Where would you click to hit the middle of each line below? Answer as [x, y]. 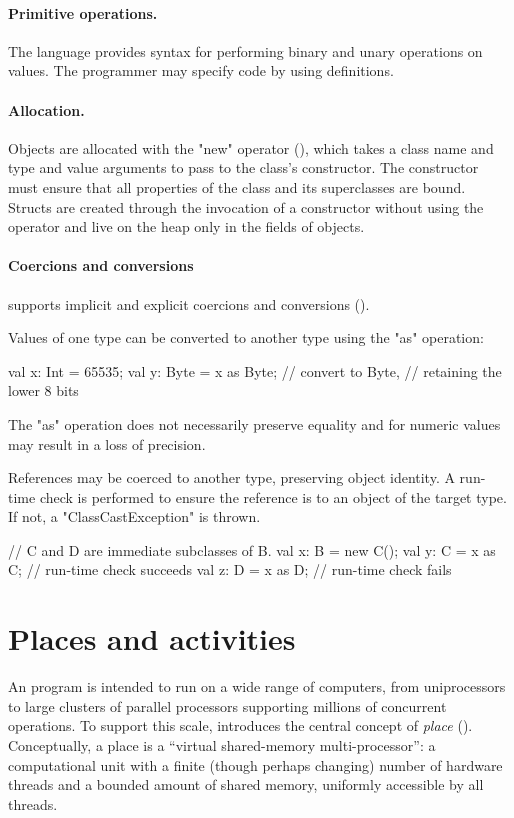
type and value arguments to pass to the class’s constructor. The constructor [243, 167]
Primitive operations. [83, 12]
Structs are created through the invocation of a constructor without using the [246, 206]
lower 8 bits [43, 390]
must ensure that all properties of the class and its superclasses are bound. [237, 186]
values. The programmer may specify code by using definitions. [201, 70]
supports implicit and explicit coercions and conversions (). [189, 303]
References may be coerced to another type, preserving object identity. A [231, 477]
